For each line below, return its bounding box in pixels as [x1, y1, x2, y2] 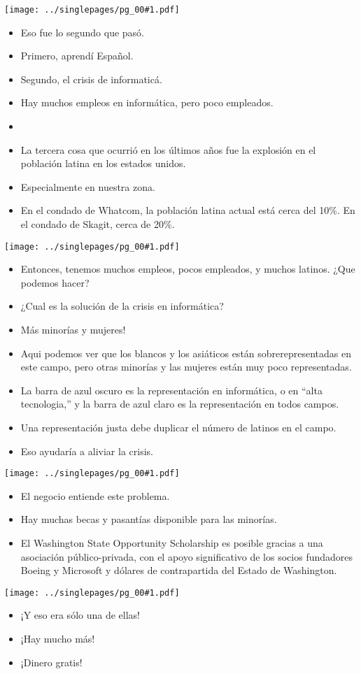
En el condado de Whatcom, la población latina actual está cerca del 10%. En [20, 203, 355, 217]
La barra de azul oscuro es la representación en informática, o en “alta [20, 382, 323, 397]
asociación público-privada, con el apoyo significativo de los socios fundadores [20, 549, 353, 564]
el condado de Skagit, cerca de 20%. [20, 217, 175, 231]
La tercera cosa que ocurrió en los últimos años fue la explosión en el [20, 142, 316, 157]
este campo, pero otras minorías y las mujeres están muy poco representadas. [20, 359, 352, 374]
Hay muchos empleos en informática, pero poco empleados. [20, 95, 274, 110]
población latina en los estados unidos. [20, 156, 186, 171]
